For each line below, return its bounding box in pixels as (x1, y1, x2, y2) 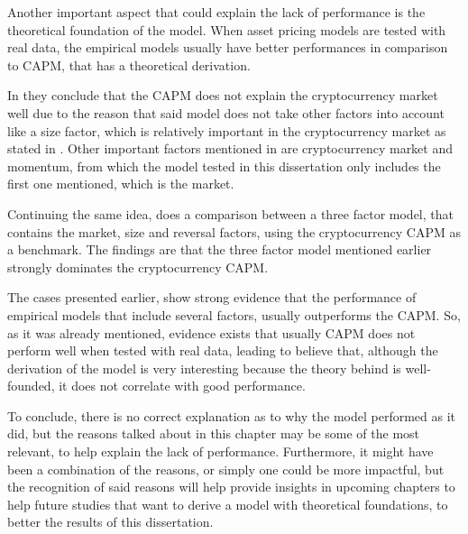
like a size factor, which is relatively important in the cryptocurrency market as (7, 121, 446, 140)
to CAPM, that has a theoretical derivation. (7, 55, 251, 74)
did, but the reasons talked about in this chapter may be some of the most (7, 424, 420, 443)
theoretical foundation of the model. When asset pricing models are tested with (7, 20, 446, 39)
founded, (7, 376, 55, 395)
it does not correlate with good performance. (59, 376, 306, 395)
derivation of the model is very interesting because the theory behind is (7, 358, 401, 377)
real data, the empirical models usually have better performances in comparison (7, 38, 448, 57)
